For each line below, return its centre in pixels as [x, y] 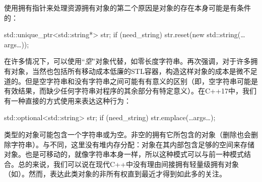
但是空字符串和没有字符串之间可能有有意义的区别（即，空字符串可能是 [141, 81]
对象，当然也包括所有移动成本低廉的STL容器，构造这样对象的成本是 [123, 71]
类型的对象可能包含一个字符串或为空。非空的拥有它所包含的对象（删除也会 [127, 134]
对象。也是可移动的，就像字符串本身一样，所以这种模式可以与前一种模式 [124, 154]
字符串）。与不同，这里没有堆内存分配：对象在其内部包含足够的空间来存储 [133, 144]
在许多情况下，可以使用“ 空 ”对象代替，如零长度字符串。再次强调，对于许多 [127, 61]
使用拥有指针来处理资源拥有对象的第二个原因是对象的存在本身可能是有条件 [127, 8]
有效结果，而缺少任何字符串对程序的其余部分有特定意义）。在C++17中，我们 [130, 91]
